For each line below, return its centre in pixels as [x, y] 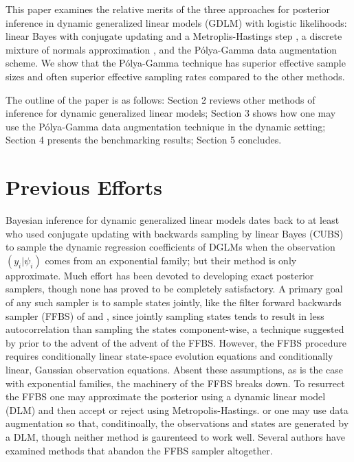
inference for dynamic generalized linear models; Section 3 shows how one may [171, 113]
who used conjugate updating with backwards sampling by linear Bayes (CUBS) [175, 233]
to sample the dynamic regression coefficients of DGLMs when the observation [170, 247]
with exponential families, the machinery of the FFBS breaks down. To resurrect [175, 383]
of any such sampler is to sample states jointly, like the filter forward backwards [174, 302]
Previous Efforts [84, 187]
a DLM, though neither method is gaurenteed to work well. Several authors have [175, 436]
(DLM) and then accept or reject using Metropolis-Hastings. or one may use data [177, 409]
